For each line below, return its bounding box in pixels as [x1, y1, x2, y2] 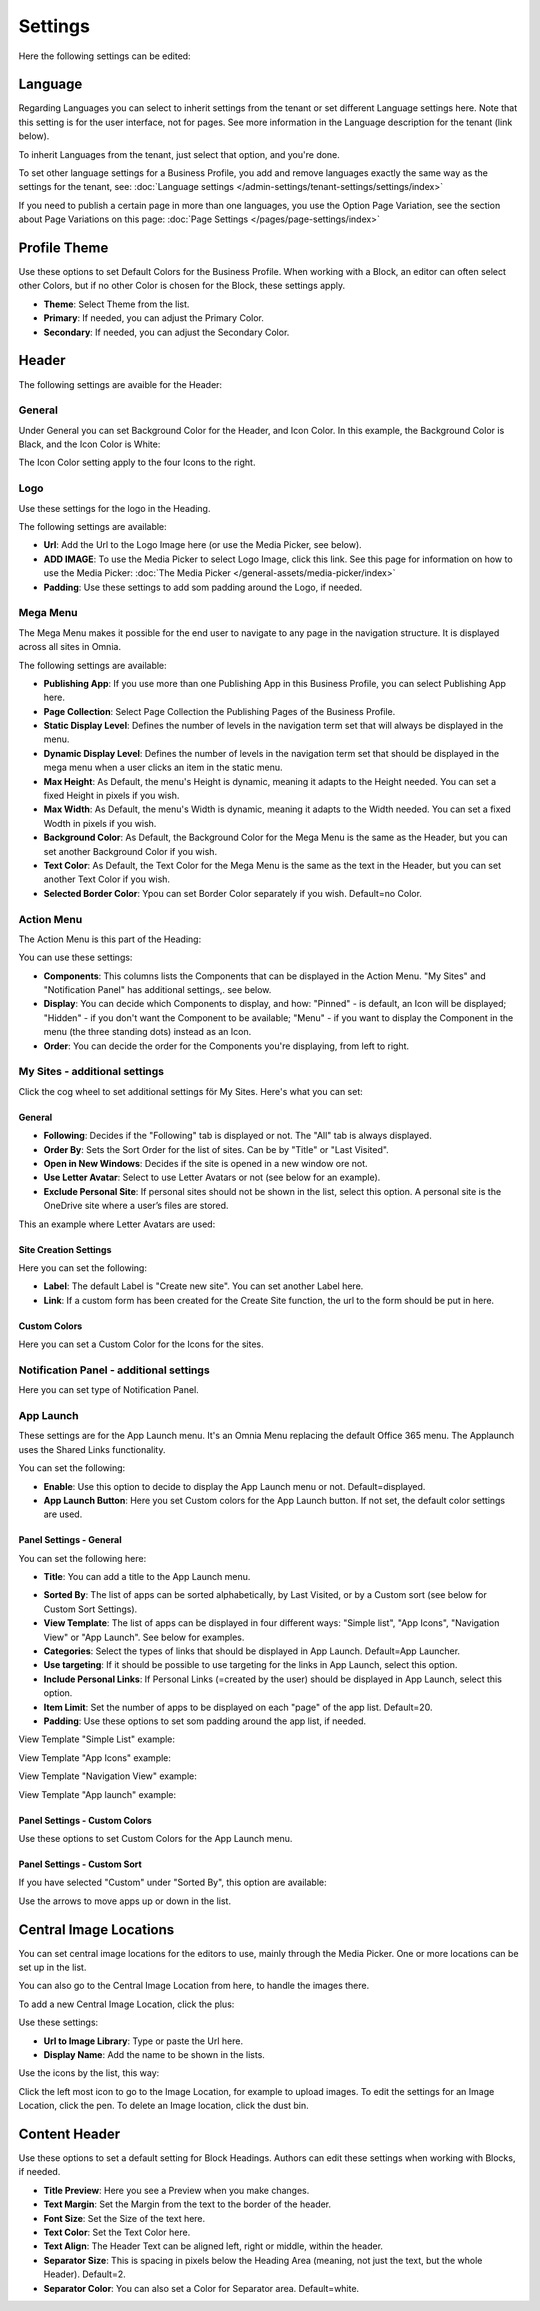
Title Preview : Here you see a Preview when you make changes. [43, 2184, 310, 2196]
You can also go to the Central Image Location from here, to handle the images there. [18, 1980, 370, 1992]
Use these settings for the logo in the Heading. [18, 502, 211, 514]
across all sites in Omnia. [18, 641, 122, 653]
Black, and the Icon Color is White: [18, 438, 161, 450]
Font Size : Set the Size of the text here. [43, 2212, 206, 2224]
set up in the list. [18, 1961, 87, 1974]
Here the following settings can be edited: [18, 50, 191, 62]
